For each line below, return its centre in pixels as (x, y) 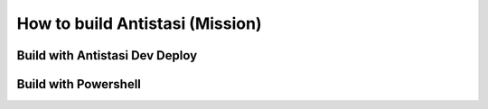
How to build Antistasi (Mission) (139, 23)
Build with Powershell (79, 84)
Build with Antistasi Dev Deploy (107, 55)
